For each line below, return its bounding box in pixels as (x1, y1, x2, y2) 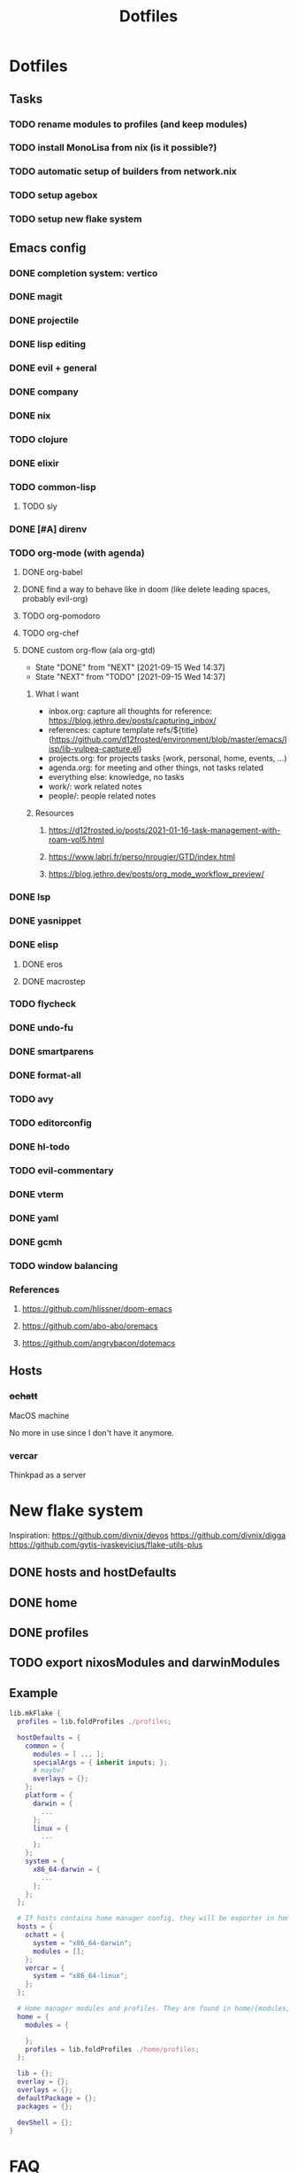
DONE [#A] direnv (9, 523, 88, 535)
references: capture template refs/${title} (48, 725, 199, 736)
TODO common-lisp (9, 480, 97, 493)
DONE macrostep (21, 976, 86, 986)
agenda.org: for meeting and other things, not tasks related (48, 762, 263, 773)
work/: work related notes (48, 782, 143, 792)
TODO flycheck (9, 998, 77, 1010)
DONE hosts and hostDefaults (9, 1565, 177, 1580)
